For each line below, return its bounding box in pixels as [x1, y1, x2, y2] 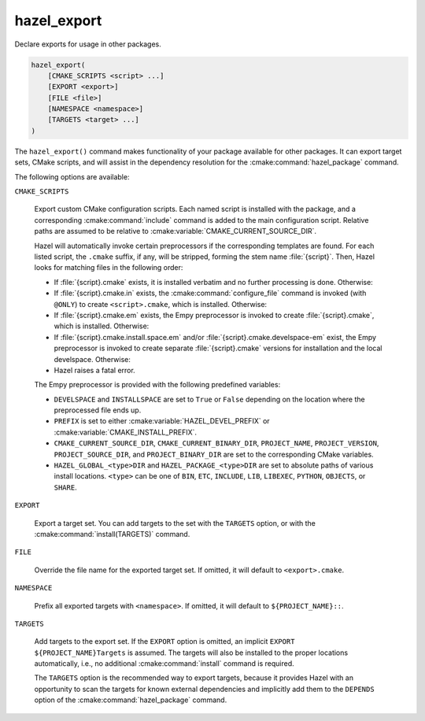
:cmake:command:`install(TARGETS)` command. [34, 529, 190, 538]
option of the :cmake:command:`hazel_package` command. [34, 695, 227, 704]
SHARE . [54, 483, 78, 492]
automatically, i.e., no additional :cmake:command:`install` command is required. [34, 659, 294, 668]
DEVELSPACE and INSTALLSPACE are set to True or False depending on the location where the [54, 394, 365, 404]
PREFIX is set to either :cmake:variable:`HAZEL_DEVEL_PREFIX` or [54, 416, 271, 426]
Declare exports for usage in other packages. [14, 39, 161, 49]
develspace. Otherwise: [54, 354, 131, 364]
